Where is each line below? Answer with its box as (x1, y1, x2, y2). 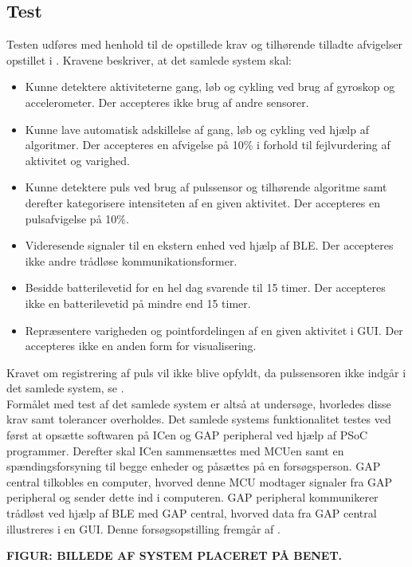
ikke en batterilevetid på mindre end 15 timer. (25, 294, 251, 311)
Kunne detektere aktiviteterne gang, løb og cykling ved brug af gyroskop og (25, 78, 395, 95)
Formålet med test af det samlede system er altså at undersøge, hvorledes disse (6, 395, 391, 411)
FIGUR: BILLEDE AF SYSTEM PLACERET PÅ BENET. (6, 547, 343, 564)
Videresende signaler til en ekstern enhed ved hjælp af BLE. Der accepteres (25, 237, 394, 254)
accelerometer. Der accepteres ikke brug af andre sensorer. (25, 93, 309, 110)
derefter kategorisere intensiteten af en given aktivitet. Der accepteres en (25, 194, 380, 211)
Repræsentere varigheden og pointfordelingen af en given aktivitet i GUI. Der (25, 321, 403, 338)
